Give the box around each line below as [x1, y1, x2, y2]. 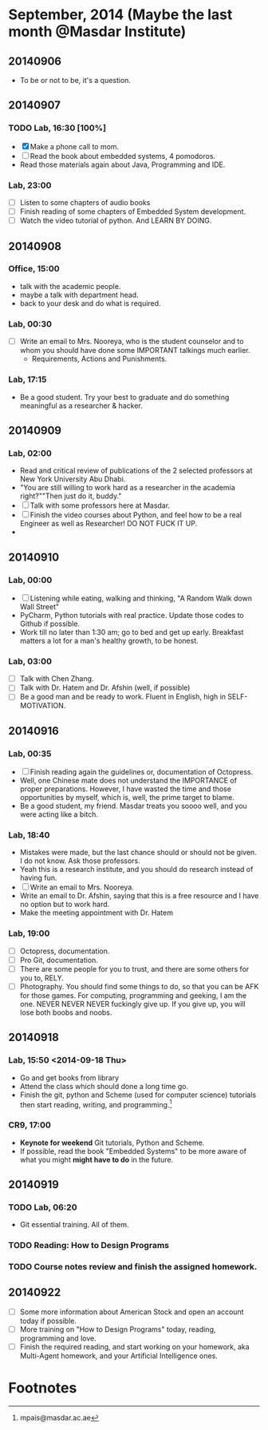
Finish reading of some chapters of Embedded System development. [19, 207, 246, 216]
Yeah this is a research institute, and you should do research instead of [19, 865, 254, 874]
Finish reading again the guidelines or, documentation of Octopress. [30, 767, 254, 777]
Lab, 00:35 [8, 748, 52, 759]
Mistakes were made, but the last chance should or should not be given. [19, 848, 257, 858]
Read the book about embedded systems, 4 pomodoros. [30, 151, 216, 160]
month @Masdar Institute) [8, 22, 187, 41]
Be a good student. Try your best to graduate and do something [19, 392, 230, 402]
